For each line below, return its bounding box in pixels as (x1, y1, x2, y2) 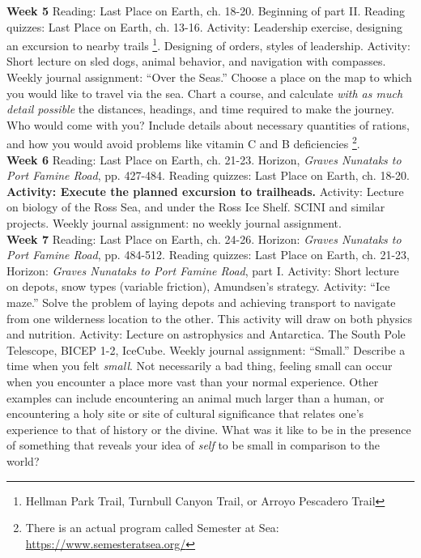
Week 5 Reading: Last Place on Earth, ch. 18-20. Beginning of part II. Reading (6, 2, 405, 19)
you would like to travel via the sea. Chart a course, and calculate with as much (6, 84, 403, 101)
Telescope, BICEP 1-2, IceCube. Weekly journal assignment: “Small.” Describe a (6, 341, 406, 358)
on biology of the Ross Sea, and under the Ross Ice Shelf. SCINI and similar (6, 198, 385, 215)
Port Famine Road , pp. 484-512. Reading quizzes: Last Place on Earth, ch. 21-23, (6, 246, 410, 263)
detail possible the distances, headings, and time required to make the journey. (6, 100, 394, 117)
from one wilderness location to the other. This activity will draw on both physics (6, 309, 413, 326)
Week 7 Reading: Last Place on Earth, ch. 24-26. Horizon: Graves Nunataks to (6, 230, 402, 247)
